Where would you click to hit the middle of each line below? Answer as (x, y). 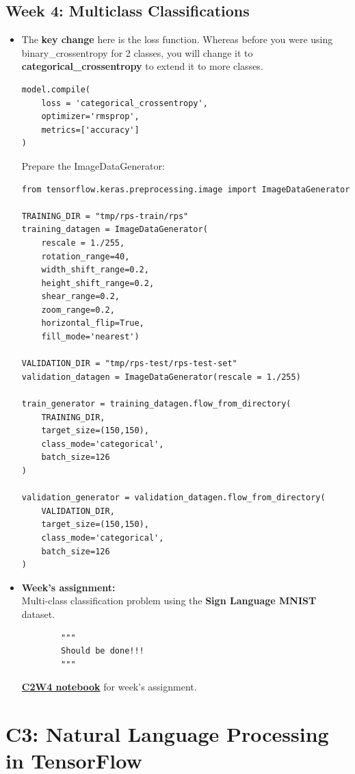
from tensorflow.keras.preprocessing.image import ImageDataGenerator (186, 189)
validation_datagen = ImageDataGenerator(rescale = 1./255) (161, 377)
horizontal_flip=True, (93, 323)
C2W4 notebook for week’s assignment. (109, 687)
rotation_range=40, (86, 256)
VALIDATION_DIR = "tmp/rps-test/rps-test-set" (129, 364)
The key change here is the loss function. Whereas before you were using (177, 39)
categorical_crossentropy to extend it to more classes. (142, 66)
